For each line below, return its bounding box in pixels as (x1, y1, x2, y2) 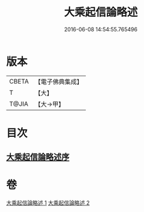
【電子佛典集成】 (34, 77, 83, 86)
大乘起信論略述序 (6, 152, 70, 162)
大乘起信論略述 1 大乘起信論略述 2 (6, 199, 90, 207)
